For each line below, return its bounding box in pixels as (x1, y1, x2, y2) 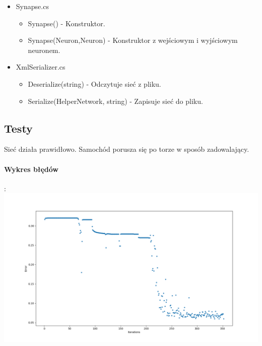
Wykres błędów (4, 163, 58, 174)
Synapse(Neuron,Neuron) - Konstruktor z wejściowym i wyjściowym (28, 35, 238, 45)
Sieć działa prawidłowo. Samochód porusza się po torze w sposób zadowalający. (4, 144, 249, 154)
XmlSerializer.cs (16, 62, 65, 72)
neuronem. (28, 44, 60, 55)
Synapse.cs (16, 1, 49, 11)
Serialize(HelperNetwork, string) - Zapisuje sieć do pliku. (28, 95, 203, 106)
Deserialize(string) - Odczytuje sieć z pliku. (28, 78, 161, 89)
